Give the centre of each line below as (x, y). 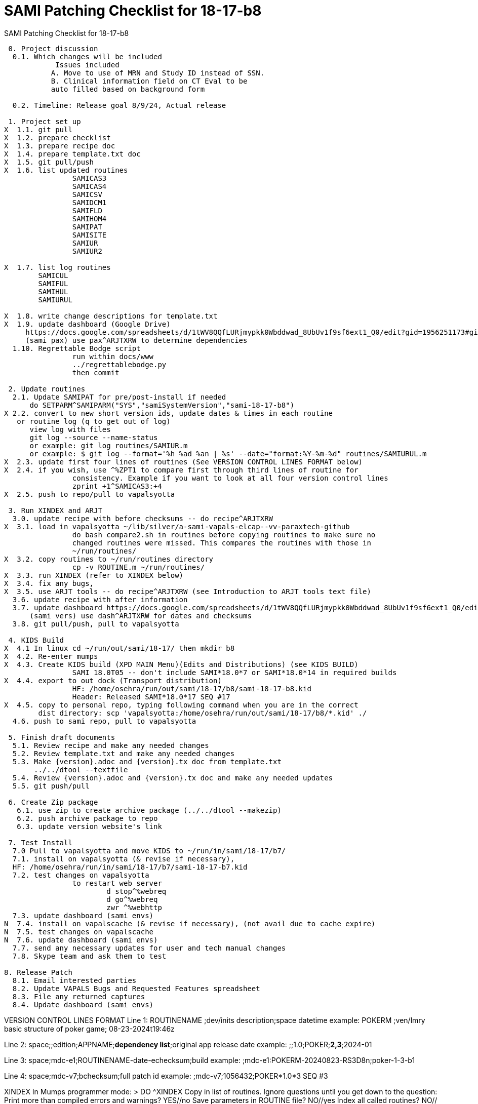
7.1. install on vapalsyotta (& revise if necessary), (124, 859)
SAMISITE (89, 235)
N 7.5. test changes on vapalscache (79, 932)
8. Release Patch (38, 972)
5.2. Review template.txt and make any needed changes (124, 753)
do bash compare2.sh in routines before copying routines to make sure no (224, 535)
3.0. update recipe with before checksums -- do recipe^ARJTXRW (143, 518)
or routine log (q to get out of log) (94, 421)
